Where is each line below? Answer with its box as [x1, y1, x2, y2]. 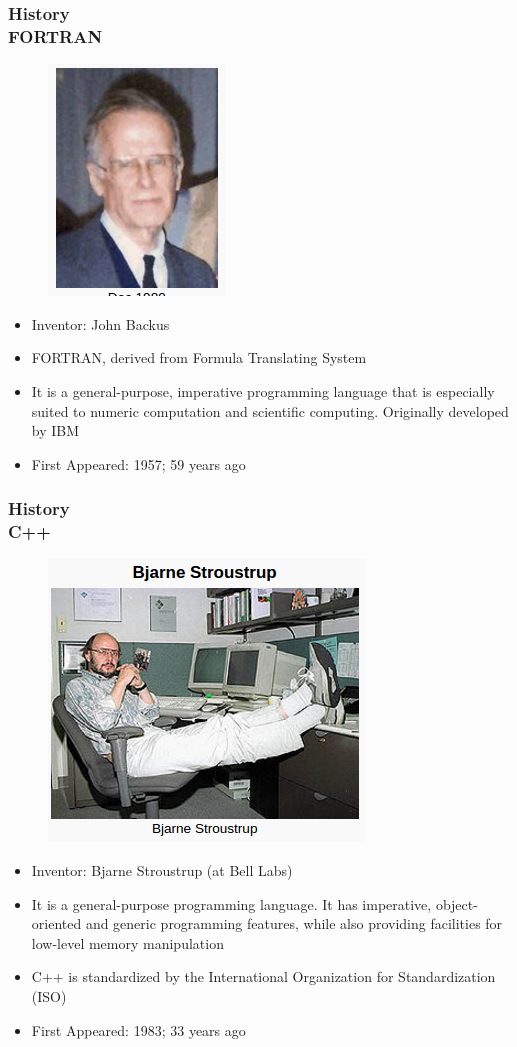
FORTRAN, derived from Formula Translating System [31, 347, 367, 368]
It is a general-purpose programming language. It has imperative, [31, 893, 432, 914]
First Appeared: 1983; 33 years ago [31, 1019, 246, 1040]
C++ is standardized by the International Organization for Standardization [31, 966, 496, 987]
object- [435, 893, 478, 914]
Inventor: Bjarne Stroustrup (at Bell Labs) [31, 860, 293, 881]
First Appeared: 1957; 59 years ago [31, 453, 246, 474]
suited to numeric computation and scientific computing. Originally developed [31, 400, 509, 421]
